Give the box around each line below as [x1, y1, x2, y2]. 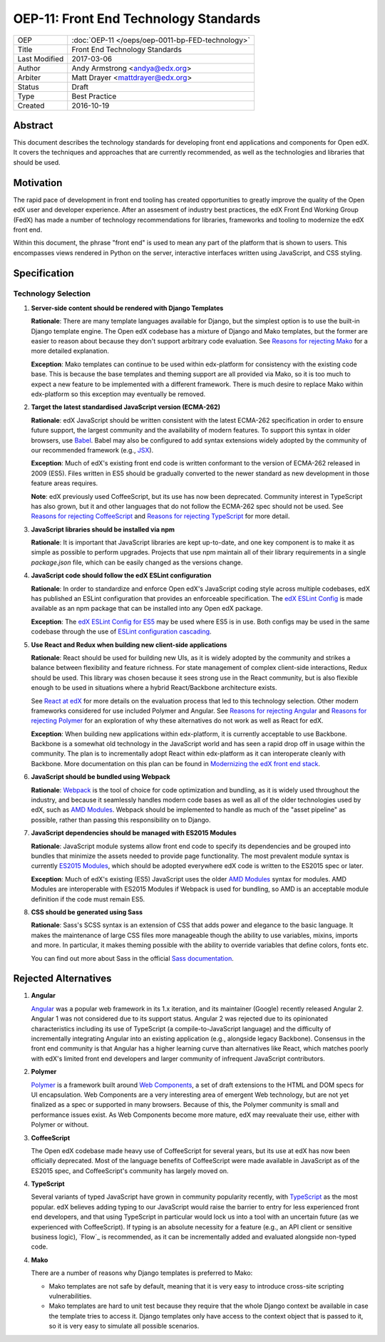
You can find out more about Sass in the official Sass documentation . [31, 954, 235, 962]
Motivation [13, 177, 63, 189]
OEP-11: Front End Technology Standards [13, 11, 261, 26]
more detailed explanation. [31, 346, 110, 356]
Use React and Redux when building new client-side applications [31, 640, 227, 649]
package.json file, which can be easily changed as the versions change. [31, 558, 243, 567]
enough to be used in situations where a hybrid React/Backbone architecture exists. [31, 683, 277, 692]
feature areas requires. [31, 479, 98, 487]
